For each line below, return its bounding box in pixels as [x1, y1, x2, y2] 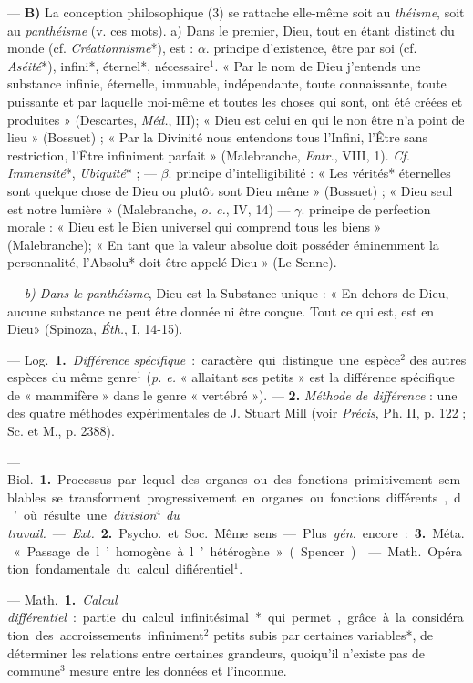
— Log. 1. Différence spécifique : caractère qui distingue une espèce [7, 349, 401, 368]
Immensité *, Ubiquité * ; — [7, 163, 157, 182]
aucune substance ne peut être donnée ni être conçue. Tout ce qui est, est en [7, 301, 435, 320]
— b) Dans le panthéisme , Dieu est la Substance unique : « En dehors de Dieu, [7, 283, 449, 302]
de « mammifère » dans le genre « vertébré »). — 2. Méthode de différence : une [7, 385, 458, 404]
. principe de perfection [301, 199, 431, 218]
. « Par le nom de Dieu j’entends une [214, 56, 421, 75]
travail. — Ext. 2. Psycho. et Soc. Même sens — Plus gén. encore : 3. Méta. [7, 523, 465, 543]
